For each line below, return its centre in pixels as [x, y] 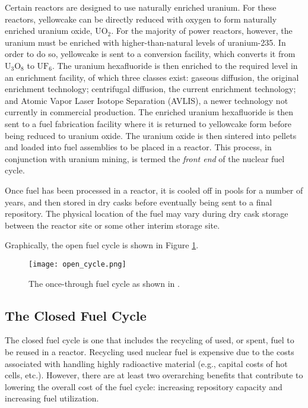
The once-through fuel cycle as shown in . [104, 283]
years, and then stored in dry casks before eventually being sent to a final [139, 202]
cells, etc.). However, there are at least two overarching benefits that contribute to [154, 375]
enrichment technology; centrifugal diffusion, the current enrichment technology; [150, 89]
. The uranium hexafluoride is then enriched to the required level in [175, 65]
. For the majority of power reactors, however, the [202, 31]
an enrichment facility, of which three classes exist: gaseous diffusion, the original [152, 77]
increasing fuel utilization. [52, 398]
